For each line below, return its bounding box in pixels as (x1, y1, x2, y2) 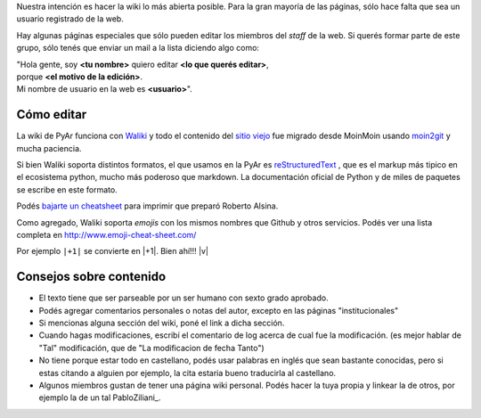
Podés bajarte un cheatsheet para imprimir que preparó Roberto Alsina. (16, 201, 279, 211)
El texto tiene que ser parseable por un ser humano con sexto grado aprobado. (38, 292, 329, 303)
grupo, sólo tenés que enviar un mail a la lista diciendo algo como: (16, 43, 260, 53)
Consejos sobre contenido (16, 269, 167, 284)
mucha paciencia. (16, 143, 82, 153)
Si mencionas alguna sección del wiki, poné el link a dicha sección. (38, 317, 285, 329)
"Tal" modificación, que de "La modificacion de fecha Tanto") (38, 342, 265, 353)
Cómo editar (16, 107, 87, 122)
